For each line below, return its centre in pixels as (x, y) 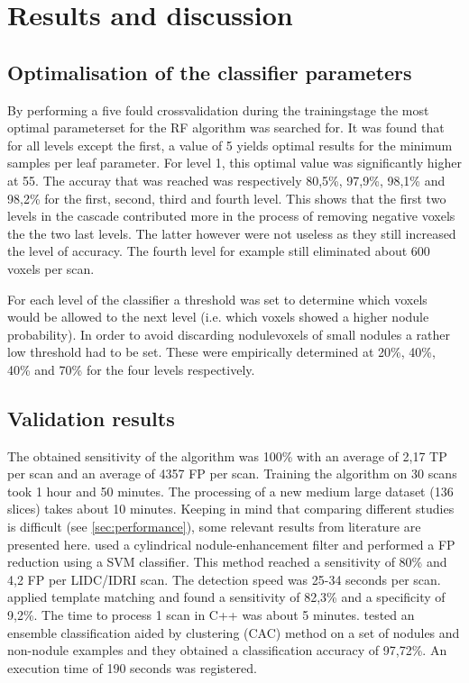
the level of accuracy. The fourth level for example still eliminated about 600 (219, 251)
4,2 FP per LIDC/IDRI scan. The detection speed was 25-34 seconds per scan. (224, 579)
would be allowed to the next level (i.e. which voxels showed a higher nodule (218, 317)
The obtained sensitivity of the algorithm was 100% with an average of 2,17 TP (227, 455)
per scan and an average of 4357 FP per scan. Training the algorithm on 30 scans (232, 474)
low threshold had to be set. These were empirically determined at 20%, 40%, (221, 352)
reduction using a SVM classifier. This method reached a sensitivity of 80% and (227, 562)
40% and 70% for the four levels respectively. (131, 369)
